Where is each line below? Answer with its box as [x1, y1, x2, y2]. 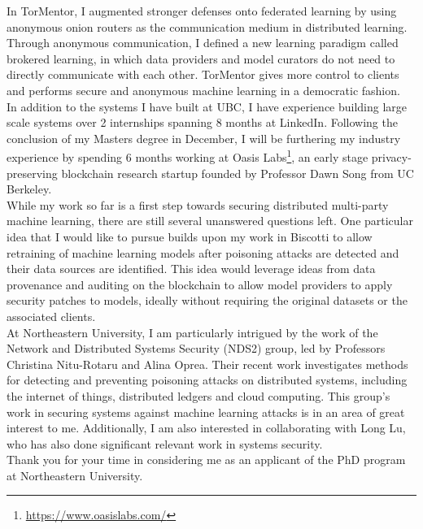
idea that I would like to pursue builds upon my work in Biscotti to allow [7, 228, 373, 245]
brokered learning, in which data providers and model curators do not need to [7, 50, 395, 67]
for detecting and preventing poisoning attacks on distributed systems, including [7, 371, 408, 388]
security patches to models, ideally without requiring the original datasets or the [7, 292, 408, 309]
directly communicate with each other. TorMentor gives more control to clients [7, 66, 399, 83]
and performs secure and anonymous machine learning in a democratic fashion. [7, 81, 400, 98]
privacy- [371, 149, 412, 165]
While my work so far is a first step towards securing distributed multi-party [7, 196, 389, 213]
